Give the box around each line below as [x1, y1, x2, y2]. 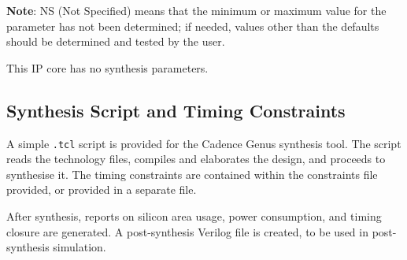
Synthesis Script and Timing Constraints [6, 98, 346, 122]
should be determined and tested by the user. [6, 33, 225, 50]
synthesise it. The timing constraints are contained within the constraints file [6, 165, 378, 182]
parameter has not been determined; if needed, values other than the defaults [6, 17, 379, 34]
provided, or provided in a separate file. [6, 181, 197, 198]
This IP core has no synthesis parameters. [6, 59, 209, 76]
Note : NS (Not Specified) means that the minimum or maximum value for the [6, 2, 387, 18]
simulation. [53, 239, 106, 255]
